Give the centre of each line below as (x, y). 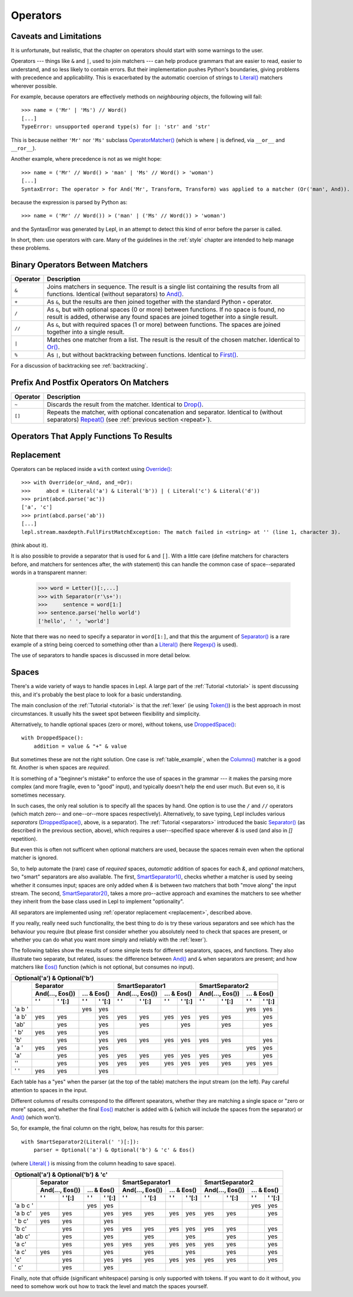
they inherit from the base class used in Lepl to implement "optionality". (98, 901)
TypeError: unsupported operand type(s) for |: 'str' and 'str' (116, 127)
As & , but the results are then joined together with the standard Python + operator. (160, 302)
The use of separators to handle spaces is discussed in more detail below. (101, 655)
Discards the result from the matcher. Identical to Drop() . (125, 404)
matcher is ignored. (34, 858)
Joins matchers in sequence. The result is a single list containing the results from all (163, 287)
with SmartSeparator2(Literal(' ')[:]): (80, 1142)
